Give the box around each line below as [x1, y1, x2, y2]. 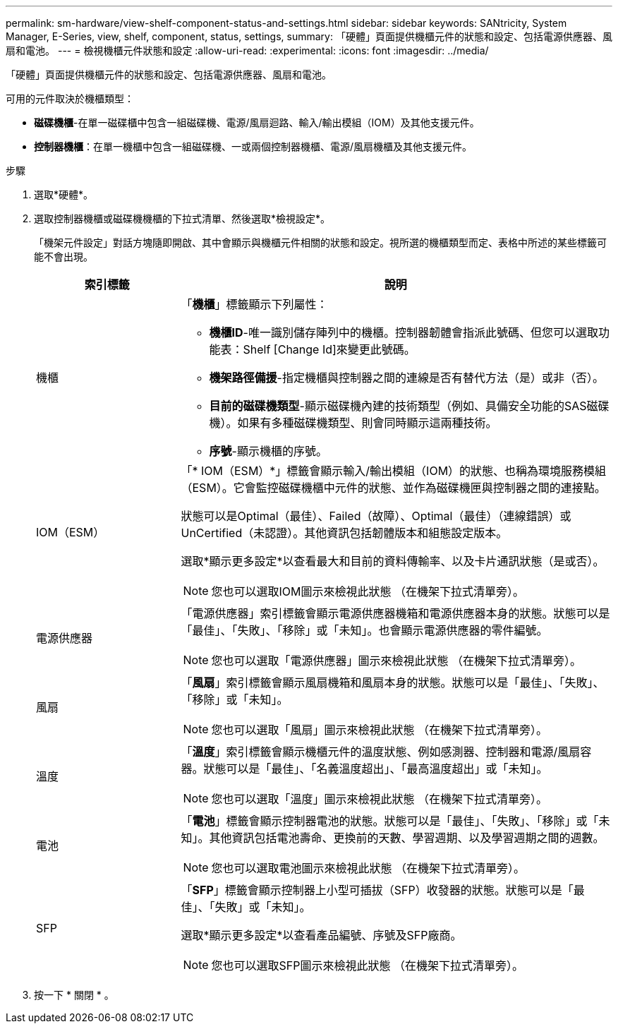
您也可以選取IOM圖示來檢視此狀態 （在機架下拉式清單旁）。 [211, 584, 525, 598]
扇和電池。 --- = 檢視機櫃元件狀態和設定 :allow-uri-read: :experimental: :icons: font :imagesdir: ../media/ [6, 44, 489, 56]
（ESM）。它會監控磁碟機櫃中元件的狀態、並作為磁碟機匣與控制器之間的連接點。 [181, 481, 606, 495]
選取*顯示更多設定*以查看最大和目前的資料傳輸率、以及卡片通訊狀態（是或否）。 [181, 554, 605, 568]
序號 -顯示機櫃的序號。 [209, 444, 327, 458]
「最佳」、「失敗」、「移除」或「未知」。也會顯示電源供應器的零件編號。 [181, 623, 548, 637]
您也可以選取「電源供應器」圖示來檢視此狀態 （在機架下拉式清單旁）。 [211, 654, 582, 668]
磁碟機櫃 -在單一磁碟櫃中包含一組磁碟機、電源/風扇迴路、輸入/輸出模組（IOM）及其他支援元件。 [34, 116, 480, 128]
